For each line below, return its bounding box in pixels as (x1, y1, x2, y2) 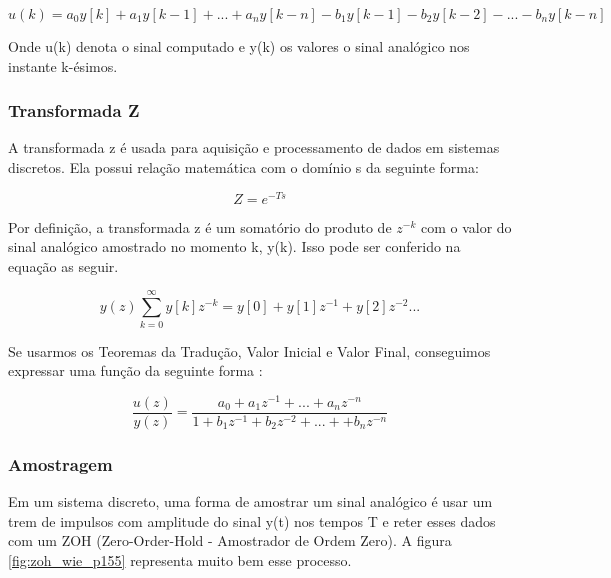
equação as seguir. (8, 255, 119, 276)
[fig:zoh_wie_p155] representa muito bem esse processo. (8, 549, 352, 570)
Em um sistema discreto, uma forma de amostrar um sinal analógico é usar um (8, 491, 493, 512)
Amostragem (8, 451, 113, 476)
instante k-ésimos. (8, 55, 118, 76)
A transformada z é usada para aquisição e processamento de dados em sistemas (8, 137, 500, 158)
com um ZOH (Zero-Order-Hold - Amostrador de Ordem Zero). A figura (8, 530, 452, 551)
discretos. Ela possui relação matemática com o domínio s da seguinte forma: (8, 157, 479, 177)
